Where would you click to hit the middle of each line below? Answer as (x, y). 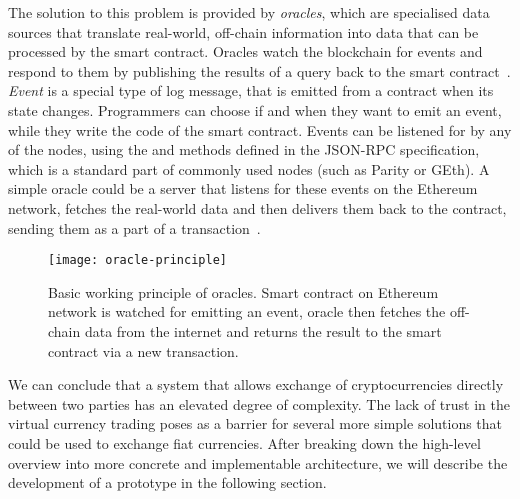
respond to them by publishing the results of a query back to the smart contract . (259, 70)
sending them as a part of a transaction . (134, 227)
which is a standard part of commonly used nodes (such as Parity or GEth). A (249, 168)
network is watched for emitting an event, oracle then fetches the (247, 311)
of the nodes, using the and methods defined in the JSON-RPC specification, (244, 149)
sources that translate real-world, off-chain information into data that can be (243, 31)
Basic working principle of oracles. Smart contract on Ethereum (243, 291)
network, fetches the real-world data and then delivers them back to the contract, (257, 207)
